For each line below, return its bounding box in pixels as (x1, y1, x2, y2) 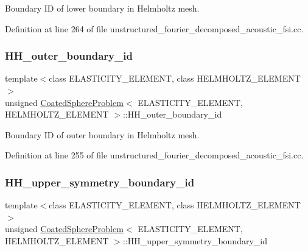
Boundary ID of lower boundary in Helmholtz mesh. (5, 2, 200, 14)
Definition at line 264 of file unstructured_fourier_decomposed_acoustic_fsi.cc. (5, 22, 304, 35)
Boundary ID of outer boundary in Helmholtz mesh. (5, 128, 200, 141)
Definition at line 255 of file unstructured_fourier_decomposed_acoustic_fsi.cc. (5, 149, 304, 161)
